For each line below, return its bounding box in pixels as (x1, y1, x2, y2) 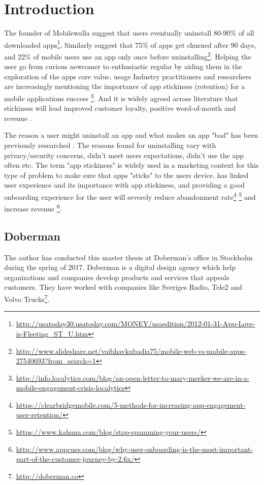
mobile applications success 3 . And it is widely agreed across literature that (4, 92, 238, 103)
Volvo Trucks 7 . (4, 292, 50, 304)
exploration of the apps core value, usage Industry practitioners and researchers (4, 71, 251, 81)
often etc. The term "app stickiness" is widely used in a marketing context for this (4, 160, 259, 170)
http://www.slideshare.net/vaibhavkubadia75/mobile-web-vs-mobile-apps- (16, 345, 247, 356)
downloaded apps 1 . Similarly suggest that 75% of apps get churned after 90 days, (4, 38, 256, 50)
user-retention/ (16, 409, 63, 420)
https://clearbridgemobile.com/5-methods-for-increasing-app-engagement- (16, 399, 246, 410)
